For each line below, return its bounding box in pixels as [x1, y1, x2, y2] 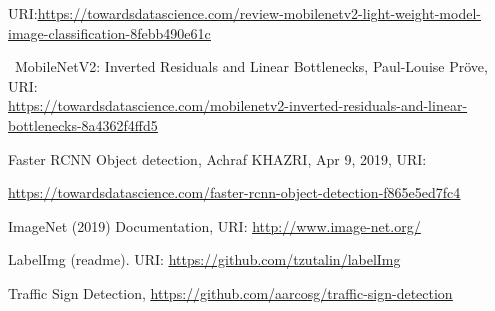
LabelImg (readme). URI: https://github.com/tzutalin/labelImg [8, 249, 401, 270]
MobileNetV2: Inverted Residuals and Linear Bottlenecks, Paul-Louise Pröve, [14, 56, 488, 77]
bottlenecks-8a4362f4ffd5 [8, 114, 158, 135]
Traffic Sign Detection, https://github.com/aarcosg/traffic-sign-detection [8, 282, 453, 303]
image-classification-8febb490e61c [8, 22, 211, 43]
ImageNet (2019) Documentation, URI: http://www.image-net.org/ [8, 215, 421, 236]
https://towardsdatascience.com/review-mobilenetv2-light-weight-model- [37, 3, 481, 23]
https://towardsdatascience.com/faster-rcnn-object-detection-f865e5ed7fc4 [8, 182, 461, 203]
